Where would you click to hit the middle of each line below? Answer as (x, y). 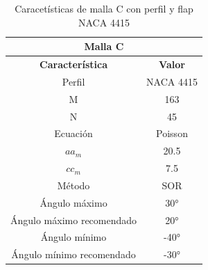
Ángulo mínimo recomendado (73, 254)
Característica (73, 64)
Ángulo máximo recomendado (74, 220)
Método (73, 185)
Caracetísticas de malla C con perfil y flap (104, 8)
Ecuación (73, 133)
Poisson (172, 133)
